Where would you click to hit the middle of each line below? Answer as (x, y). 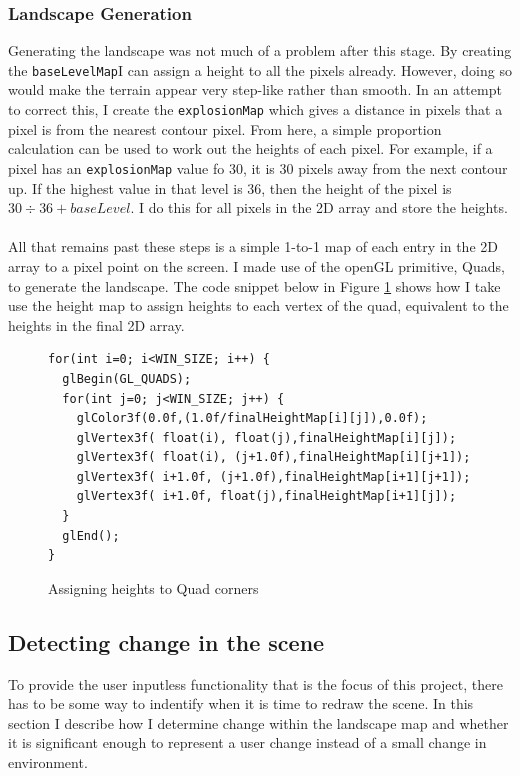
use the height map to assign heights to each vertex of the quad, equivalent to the (258, 305)
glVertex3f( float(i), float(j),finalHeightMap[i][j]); (266, 437)
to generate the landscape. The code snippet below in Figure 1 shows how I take (254, 285)
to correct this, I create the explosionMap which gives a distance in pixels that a (255, 109)
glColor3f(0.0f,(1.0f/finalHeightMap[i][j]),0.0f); (252, 418)
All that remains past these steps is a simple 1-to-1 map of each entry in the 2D (253, 246)
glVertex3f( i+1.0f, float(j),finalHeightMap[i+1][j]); (266, 496)
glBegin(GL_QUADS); (127, 378)
